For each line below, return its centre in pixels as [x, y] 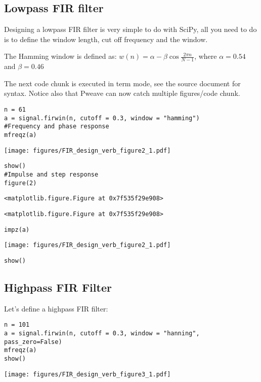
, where [206, 56]
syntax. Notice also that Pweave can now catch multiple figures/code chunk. [122, 93]
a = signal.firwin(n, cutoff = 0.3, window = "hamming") [102, 118]
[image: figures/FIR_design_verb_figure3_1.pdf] [88, 374]
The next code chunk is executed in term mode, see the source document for [122, 83]
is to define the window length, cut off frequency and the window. [106, 39]
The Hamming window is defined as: [60, 56]
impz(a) [17, 230]
